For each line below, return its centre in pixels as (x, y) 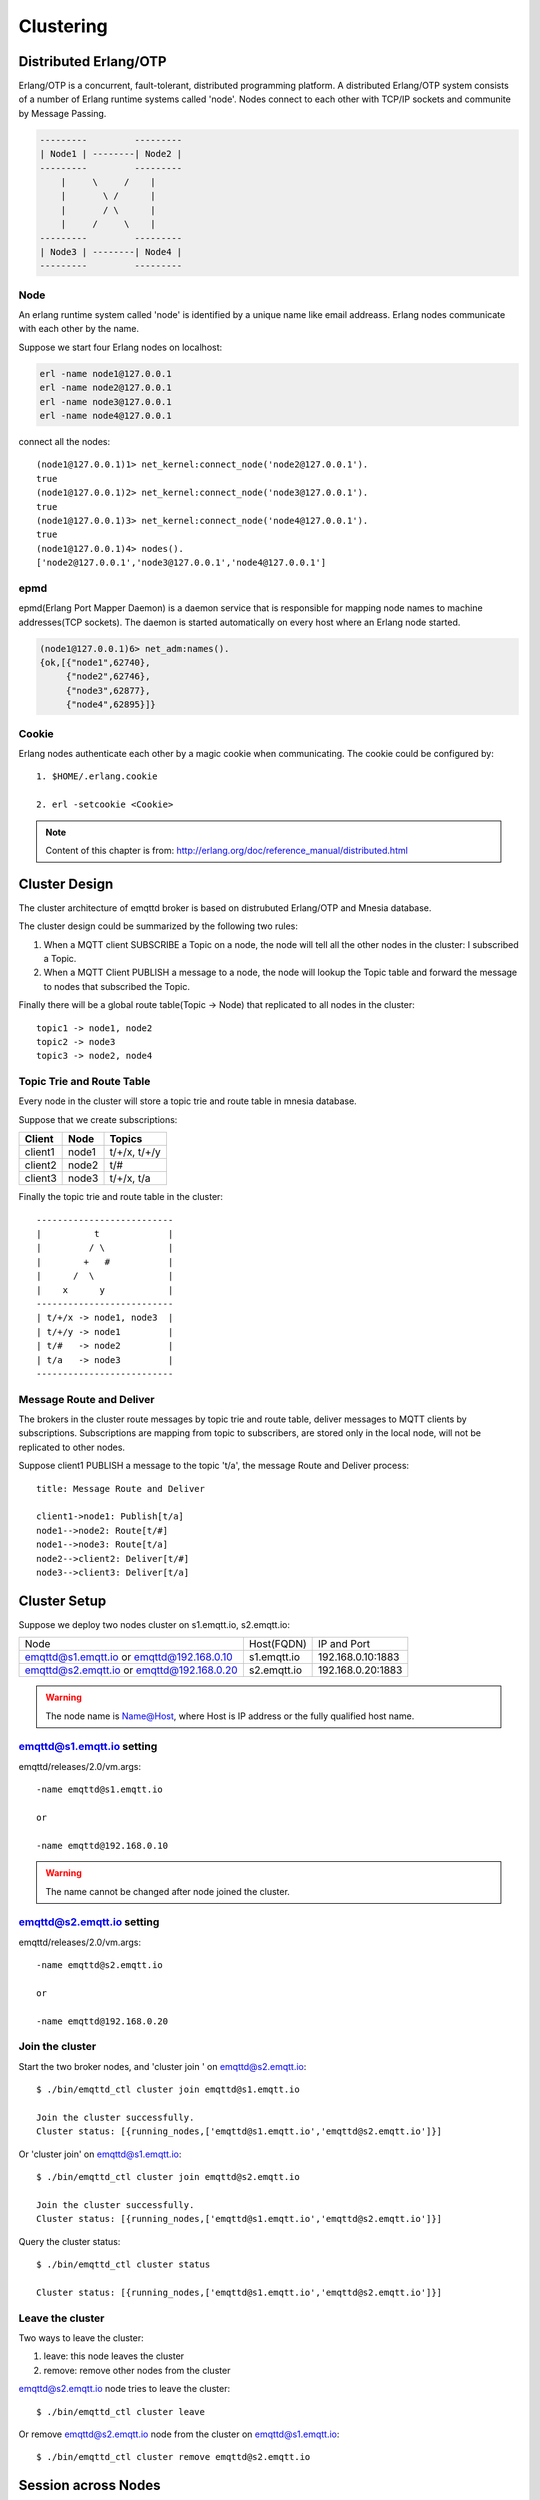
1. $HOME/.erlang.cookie (97, 776)
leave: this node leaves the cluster (114, 2356)
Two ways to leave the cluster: (81, 2337)
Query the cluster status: (69, 2241)
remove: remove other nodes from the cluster (137, 2370)
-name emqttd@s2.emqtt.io (100, 1965)
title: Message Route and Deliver (120, 1488)
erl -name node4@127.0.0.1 (105, 416)
